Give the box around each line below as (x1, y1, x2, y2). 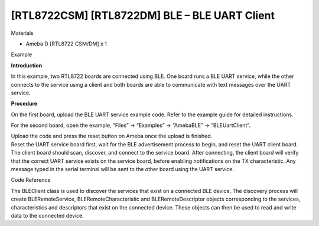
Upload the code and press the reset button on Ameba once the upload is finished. (11, 133, 213, 140)
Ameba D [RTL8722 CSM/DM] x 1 (25, 40, 108, 47)
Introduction (11, 62, 43, 69)
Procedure (11, 100, 38, 107)
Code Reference (11, 176, 51, 184)
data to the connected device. (11, 212, 84, 219)
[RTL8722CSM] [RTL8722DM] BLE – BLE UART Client (11, 9, 275, 22)
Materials (11, 30, 34, 37)
